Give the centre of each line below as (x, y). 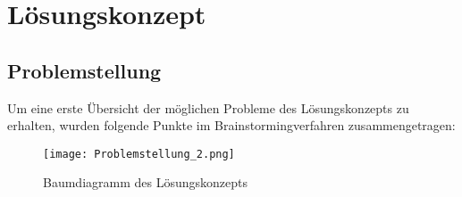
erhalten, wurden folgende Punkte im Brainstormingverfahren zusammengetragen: (231, 125)
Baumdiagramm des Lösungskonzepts (145, 182)
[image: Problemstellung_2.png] (139, 154)
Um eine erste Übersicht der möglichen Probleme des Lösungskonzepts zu (208, 107)
